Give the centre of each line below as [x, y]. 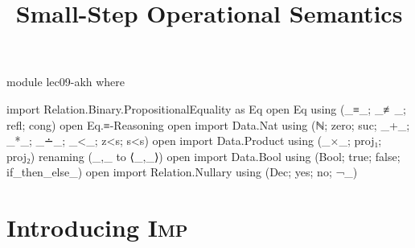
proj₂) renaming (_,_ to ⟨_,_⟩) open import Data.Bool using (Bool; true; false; [203, 156]
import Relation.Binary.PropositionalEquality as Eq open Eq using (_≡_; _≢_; [206, 108]
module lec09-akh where [66, 82]
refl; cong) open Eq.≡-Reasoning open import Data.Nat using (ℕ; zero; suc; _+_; [208, 124]
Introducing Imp [97, 227]
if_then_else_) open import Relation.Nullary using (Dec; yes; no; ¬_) [182, 172]
